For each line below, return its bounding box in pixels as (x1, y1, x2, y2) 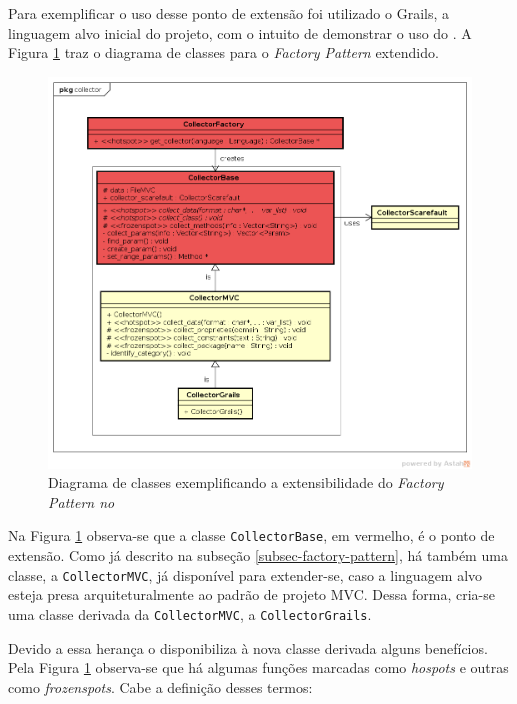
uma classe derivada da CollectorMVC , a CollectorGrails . (8, 603, 372, 624)
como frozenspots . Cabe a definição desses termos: (8, 676, 313, 697)
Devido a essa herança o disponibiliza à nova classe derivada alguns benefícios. (8, 637, 488, 658)
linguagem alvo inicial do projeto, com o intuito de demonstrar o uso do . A (8, 22, 472, 43)
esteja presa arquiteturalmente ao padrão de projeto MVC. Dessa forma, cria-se (8, 584, 495, 605)
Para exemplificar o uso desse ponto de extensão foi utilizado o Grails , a (8, 3, 450, 23)
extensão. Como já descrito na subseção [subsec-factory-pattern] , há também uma (8, 545, 508, 566)
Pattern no (48, 491, 115, 512)
